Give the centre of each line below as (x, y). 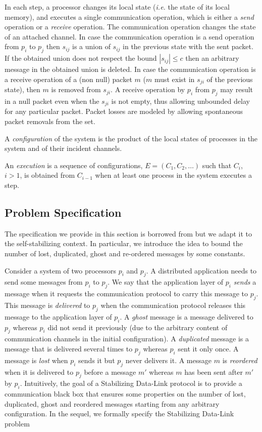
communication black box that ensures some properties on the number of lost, (125, 394)
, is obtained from (47, 175)
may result (237, 89)
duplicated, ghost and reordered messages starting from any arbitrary (112, 403)
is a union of (91, 46)
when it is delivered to (39, 371)
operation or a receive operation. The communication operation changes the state (130, 27)
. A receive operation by (148, 89)
